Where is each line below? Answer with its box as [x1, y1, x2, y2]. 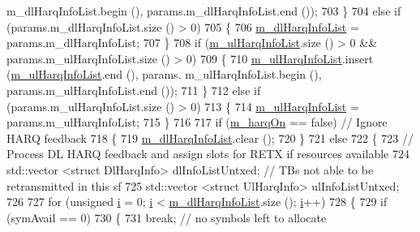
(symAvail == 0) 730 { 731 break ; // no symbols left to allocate [6, 208, 327, 226]
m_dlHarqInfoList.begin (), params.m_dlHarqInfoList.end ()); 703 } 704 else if [6, 2, 401, 19]
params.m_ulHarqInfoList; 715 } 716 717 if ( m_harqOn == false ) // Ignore [6, 114, 388, 131]
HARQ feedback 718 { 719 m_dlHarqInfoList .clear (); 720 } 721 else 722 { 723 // [6, 129, 414, 146]
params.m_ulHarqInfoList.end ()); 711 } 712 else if [6, 81, 261, 98]
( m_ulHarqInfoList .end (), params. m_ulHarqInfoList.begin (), [6, 66, 322, 83]
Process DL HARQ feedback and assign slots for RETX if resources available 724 [6, 145, 409, 162]
